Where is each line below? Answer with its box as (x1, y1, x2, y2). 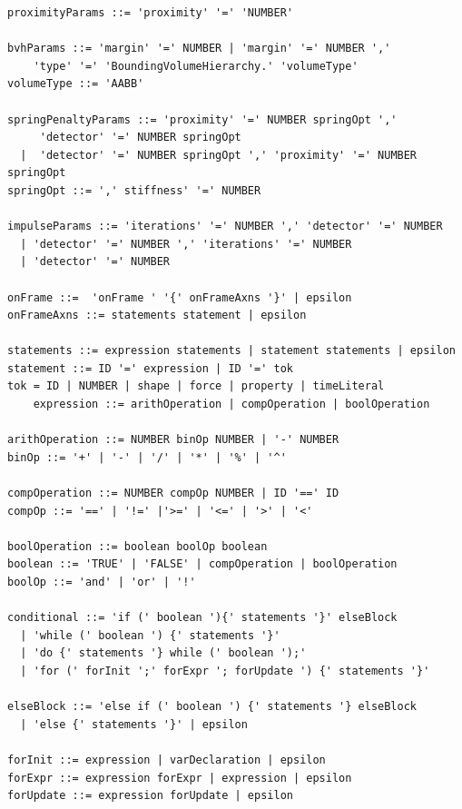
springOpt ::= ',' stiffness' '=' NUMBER (7, 183, 261, 197)
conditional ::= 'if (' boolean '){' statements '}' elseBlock (7, 611, 398, 625)
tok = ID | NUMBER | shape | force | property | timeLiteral (7, 380, 385, 393)
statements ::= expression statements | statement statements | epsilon (7, 344, 456, 358)
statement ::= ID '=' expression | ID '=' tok (7, 361, 293, 375)
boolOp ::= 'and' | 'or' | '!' (7, 576, 196, 588)
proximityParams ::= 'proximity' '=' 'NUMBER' (7, 6, 293, 19)
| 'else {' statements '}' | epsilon (20, 717, 248, 731)
